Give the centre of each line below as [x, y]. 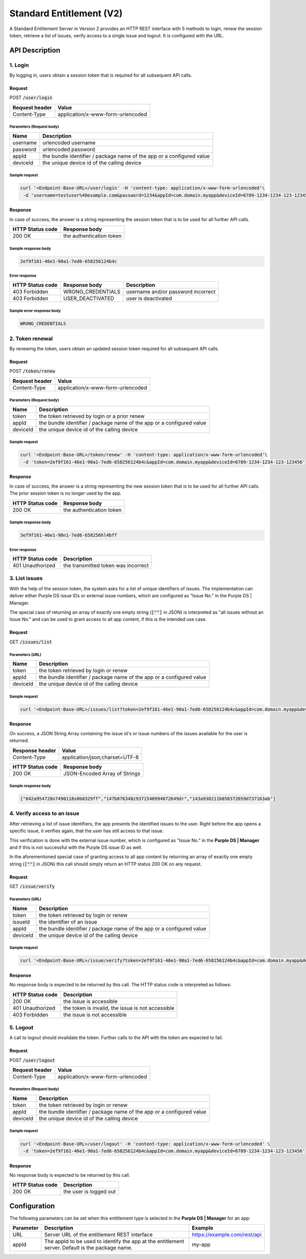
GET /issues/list [31, 642]
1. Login [19, 65]
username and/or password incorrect [171, 292]
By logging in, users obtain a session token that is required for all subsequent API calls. [101, 75]
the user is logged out [89, 1192]
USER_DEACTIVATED [88, 298]
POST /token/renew [32, 371]
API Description [35, 50]
